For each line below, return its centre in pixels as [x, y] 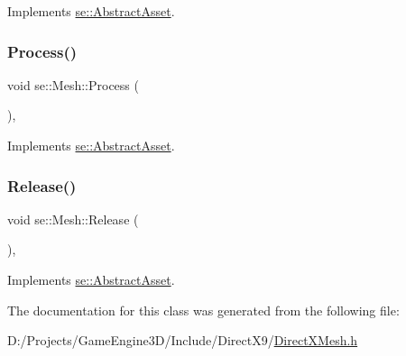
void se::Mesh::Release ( [73, 219]
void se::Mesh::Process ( [73, 84]
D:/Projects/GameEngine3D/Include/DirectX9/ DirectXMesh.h [183, 340]
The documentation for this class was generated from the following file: [203, 310]
